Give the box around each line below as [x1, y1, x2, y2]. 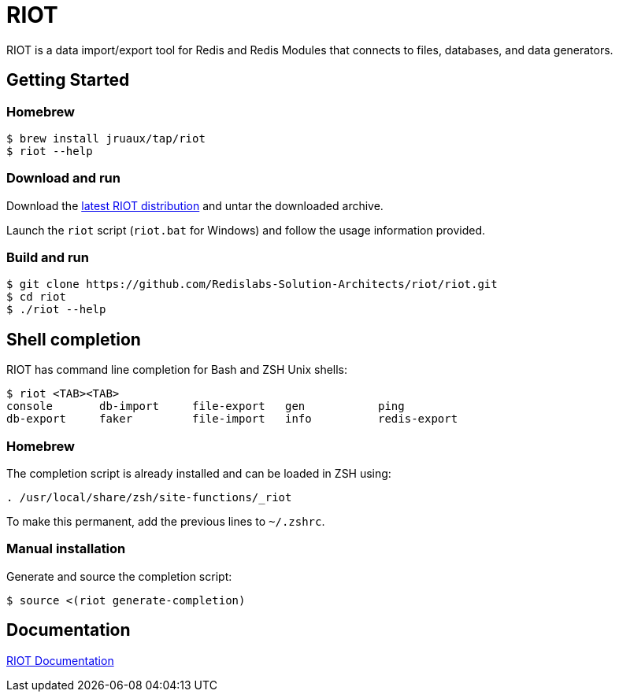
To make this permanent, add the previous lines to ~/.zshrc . [6, 515, 325, 529]
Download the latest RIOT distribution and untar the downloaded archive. [6, 198, 384, 212]
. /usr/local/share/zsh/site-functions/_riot [6, 491, 292, 504]
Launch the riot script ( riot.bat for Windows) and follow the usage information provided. [6, 223, 486, 237]
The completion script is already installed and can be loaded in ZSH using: [6, 467, 391, 481]
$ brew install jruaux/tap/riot [6, 131, 206, 145]
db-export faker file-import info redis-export [6, 412, 458, 426]
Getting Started [6, 70, 130, 90]
